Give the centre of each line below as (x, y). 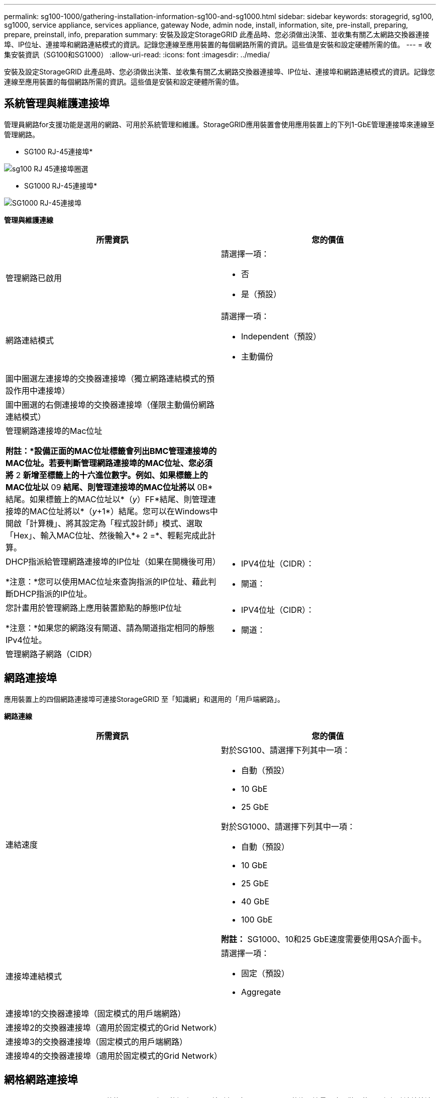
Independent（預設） (281, 336)
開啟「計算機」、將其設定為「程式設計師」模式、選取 (104, 523)
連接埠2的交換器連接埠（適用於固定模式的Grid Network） (114, 1027)
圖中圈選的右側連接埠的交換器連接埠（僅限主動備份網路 (110, 404)
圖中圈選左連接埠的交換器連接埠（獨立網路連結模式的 (106, 378)
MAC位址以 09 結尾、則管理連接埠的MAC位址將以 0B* (109, 487)
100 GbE (257, 919)
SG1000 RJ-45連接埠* (61, 186)
